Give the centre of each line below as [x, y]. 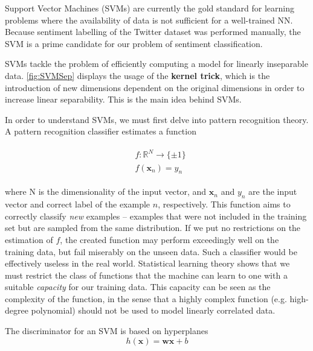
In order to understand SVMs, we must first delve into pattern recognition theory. [157, 119]
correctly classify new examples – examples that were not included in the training [156, 216]
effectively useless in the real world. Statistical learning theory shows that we [147, 263]
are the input [273, 191]
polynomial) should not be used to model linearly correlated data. [153, 310]
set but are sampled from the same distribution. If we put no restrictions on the [153, 228]
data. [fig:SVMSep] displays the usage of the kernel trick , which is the [137, 75]
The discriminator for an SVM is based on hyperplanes [107, 331]
